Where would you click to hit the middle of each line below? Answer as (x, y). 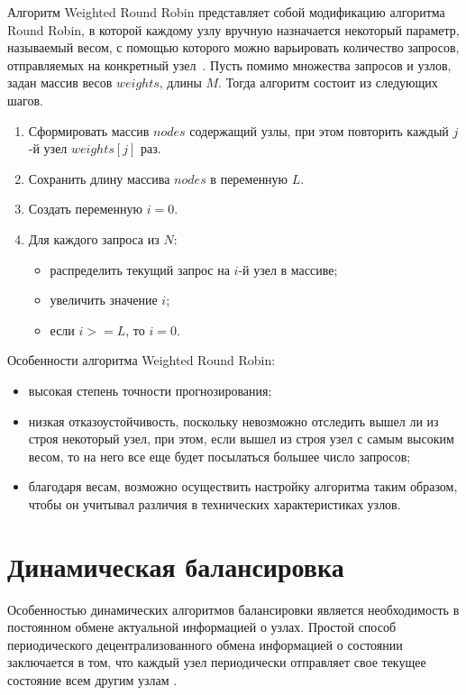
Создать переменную (85, 209)
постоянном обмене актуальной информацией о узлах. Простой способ (202, 627)
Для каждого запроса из (94, 238)
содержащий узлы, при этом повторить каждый (319, 130)
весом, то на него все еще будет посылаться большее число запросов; (219, 456)
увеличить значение (104, 300)
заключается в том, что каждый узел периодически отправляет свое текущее (217, 662)
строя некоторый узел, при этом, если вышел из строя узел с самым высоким (241, 439)
